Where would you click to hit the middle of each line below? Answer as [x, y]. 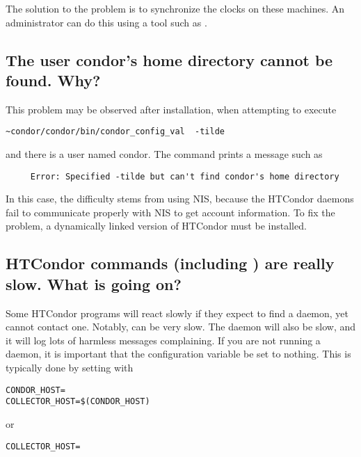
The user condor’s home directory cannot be [169, 59]
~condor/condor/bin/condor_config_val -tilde [115, 132]
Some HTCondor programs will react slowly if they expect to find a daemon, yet [177, 313]
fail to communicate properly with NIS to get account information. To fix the [170, 212]
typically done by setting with [70, 368]
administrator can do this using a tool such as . [106, 22]
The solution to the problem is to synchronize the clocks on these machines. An [175, 8]
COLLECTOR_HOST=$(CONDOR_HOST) [78, 402]
